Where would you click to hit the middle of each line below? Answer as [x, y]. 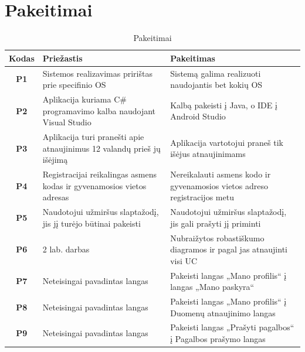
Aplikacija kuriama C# [84, 99]
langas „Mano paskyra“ [212, 287]
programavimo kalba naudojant [99, 110]
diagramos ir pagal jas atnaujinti [229, 249]
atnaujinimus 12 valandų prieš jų [101, 148]
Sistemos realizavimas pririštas [97, 73]
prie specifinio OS [74, 85]
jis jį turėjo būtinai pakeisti [91, 223]
